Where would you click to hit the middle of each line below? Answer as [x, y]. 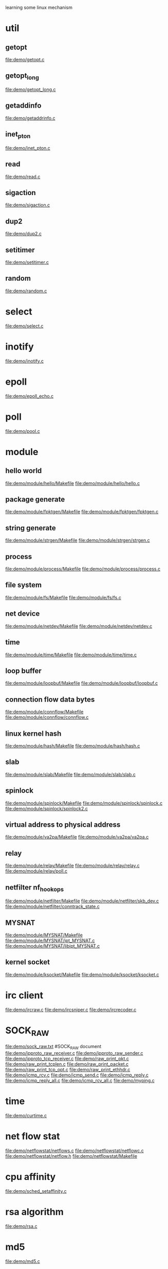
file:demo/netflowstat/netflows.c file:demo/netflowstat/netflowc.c [74, 1151]
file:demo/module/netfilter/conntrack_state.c [53, 907]
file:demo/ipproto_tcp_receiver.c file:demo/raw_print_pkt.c [67, 1059]
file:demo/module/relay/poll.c [36, 871]
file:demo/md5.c [23, 1261]
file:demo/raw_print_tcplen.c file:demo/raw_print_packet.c [67, 1064]
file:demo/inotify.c [25, 361]
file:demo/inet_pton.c [28, 148]
